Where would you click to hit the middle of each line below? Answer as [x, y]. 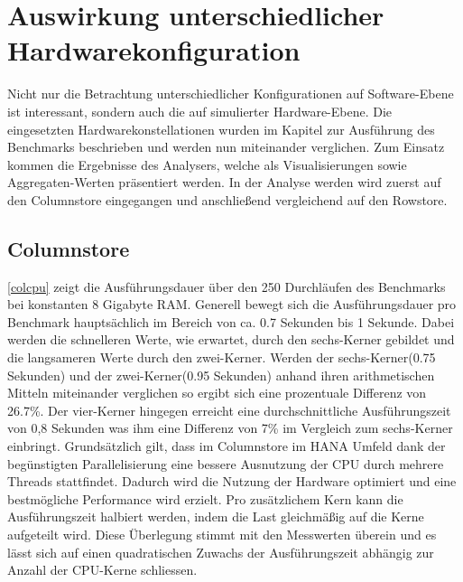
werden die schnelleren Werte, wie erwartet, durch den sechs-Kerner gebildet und [231, 339]
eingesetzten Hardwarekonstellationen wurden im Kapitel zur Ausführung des [221, 129]
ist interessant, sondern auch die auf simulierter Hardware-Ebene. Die [200, 111]
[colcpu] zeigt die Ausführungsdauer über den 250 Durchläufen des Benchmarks [227, 286]
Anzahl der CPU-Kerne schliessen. [102, 570]
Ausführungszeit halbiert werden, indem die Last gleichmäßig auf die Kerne [216, 516]
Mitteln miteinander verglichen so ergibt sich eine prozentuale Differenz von [217, 393]
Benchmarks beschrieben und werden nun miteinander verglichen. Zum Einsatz [226, 147]
